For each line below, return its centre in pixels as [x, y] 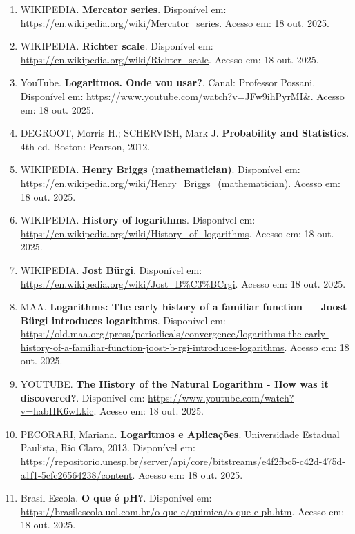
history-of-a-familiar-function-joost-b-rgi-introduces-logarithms [152, 347]
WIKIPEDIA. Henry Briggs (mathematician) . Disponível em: [160, 169]
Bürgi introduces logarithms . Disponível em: [123, 320]
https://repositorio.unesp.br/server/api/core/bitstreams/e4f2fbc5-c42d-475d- [183, 461]
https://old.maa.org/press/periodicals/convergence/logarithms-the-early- [174, 334]
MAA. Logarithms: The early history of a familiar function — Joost [184, 307]
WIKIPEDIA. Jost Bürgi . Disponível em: [111, 269]
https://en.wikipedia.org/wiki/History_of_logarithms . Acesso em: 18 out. [177, 233]
